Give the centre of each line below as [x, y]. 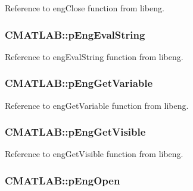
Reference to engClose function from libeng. [85, 8]
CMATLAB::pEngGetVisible [75, 132]
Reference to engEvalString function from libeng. [94, 56]
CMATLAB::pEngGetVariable [79, 83]
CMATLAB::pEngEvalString [75, 34]
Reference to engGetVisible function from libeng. [94, 154]
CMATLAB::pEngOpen [63, 180]
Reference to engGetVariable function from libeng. [97, 105]
